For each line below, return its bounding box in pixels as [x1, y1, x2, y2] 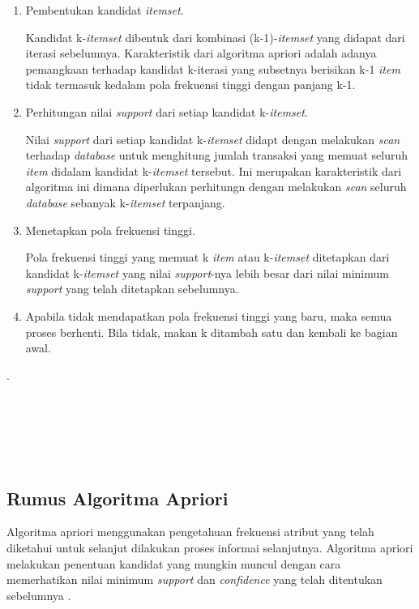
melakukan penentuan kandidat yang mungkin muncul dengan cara [6, 555, 341, 572]
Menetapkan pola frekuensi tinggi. [25, 221, 195, 238]
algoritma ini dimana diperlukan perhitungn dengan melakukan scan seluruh [25, 178, 407, 195]
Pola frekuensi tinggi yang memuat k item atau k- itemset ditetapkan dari [25, 249, 390, 266]
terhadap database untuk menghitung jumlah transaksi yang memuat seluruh [25, 147, 408, 164]
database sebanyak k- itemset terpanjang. [25, 194, 225, 211]
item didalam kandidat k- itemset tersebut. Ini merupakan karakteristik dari [25, 162, 402, 179]
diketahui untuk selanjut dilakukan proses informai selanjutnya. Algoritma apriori [6, 539, 413, 556]
